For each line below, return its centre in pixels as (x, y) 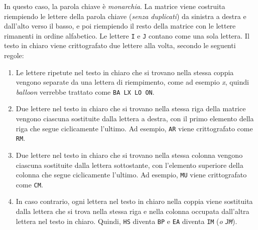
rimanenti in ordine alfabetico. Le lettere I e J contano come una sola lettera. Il (127, 35)
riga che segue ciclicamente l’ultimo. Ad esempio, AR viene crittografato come (134, 128)
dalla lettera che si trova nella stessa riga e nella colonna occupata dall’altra (133, 211)
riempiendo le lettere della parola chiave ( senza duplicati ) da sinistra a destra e (125, 16)
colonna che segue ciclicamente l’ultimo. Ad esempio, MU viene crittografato (131, 175)
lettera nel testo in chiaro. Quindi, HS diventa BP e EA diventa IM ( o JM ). (126, 221)
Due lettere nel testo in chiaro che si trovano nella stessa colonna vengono (129, 155)
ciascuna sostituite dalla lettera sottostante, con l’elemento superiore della (130, 165)
